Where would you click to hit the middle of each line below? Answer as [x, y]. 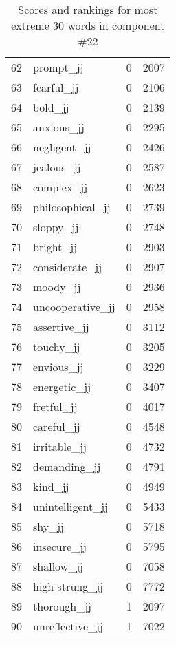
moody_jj [57, 287]
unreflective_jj [68, 626]
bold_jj [51, 107]
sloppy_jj [56, 227]
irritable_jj [60, 446]
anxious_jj [59, 127]
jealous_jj [57, 167]
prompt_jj [58, 67]
